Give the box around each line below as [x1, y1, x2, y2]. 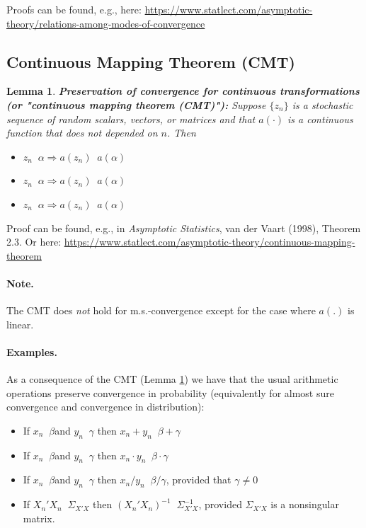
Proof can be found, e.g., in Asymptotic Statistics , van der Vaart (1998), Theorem [6, 220, 361, 235]
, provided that [166, 472, 231, 487]
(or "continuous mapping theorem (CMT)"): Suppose [6, 97, 266, 112]
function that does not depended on [6, 125, 158, 140]
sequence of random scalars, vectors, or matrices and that [6, 111, 256, 126]
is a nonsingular [270, 497, 339, 512]
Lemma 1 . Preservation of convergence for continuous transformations [6, 84, 360, 98]
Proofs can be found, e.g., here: [6, 2, 142, 16]
